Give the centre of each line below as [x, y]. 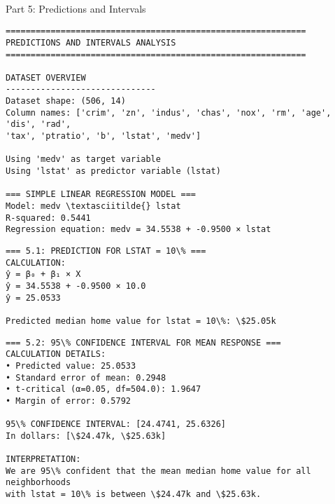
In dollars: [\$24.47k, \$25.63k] [86, 436]
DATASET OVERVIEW [46, 77]
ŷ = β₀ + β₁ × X [43, 274]
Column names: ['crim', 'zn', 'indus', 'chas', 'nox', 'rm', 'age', [169, 113]
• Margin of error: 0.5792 [68, 401]
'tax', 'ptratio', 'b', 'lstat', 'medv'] [104, 136]
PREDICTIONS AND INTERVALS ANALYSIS [91, 42]
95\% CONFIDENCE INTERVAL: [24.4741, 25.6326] [116, 424]
